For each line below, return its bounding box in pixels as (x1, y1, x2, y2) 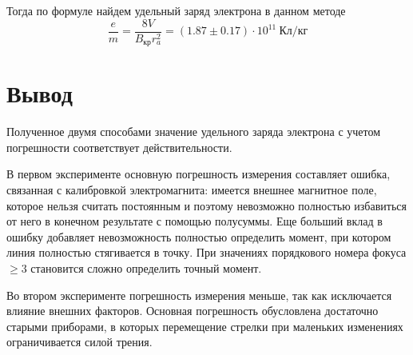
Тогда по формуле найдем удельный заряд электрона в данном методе (6, 2, 346, 18)
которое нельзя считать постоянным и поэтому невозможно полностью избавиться (6, 197, 407, 213)
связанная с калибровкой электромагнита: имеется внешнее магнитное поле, (6, 181, 377, 198)
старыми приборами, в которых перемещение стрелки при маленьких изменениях (6, 317, 403, 334)
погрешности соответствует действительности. (6, 138, 232, 155)
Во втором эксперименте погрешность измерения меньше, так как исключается (6, 286, 392, 303)
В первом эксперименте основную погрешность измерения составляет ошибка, (6, 166, 391, 182)
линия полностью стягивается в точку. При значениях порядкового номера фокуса (6, 244, 407, 261)
